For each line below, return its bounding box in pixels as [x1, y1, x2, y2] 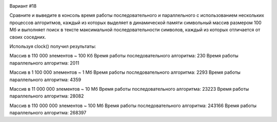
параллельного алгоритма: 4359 [9, 76, 82, 83]
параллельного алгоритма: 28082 [9, 93, 84, 99]
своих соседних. [9, 34, 46, 40]
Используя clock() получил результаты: [9, 43, 96, 49]
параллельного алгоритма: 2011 [9, 59, 80, 66]
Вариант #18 [9, 3, 37, 9]
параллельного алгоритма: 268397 [9, 110, 87, 116]
